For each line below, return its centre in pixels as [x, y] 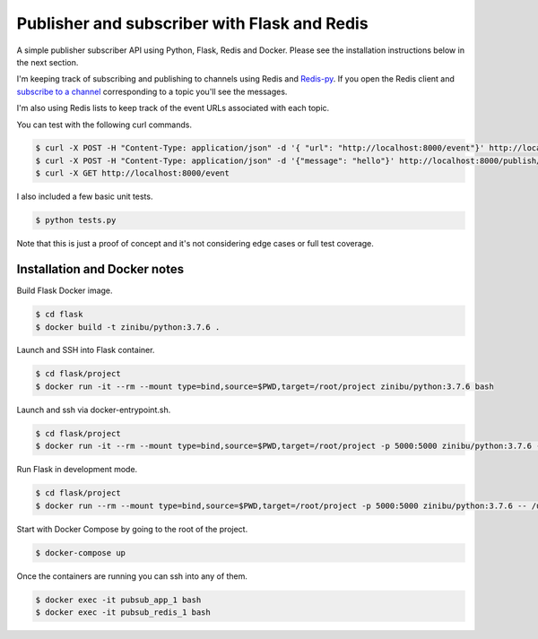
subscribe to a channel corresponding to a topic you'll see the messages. [152, 91]
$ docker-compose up [80, 553]
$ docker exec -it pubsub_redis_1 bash [123, 612]
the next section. [48, 62]
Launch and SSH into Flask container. [86, 350]
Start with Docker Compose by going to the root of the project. [132, 529]
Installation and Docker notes [100, 269]
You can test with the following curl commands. [104, 125]
